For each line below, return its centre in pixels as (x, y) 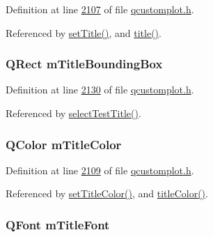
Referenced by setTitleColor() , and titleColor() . (107, 193)
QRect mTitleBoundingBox (84, 64)
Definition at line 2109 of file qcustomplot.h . (100, 170)
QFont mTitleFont (58, 224)
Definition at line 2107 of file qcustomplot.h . (100, 9)
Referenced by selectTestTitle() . (73, 113)
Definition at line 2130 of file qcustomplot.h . (100, 90)
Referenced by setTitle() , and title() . (84, 32)
